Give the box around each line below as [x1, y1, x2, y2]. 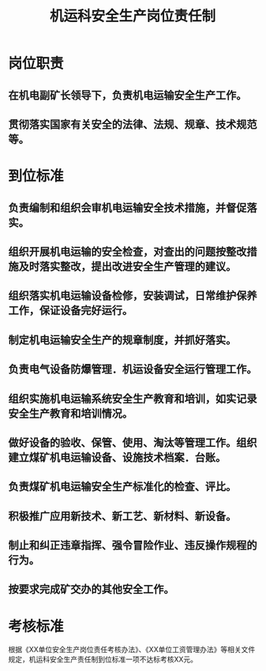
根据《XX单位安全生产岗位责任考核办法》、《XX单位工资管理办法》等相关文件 [8, 645, 256, 654]
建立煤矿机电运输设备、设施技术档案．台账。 [8, 451, 227, 464]
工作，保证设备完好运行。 [8, 304, 133, 317]
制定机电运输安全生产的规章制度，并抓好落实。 [8, 333, 237, 347]
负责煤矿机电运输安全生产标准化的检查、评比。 [8, 480, 237, 493]
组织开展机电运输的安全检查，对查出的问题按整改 [8, 245, 247, 258]
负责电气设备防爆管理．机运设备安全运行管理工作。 [8, 362, 257, 376]
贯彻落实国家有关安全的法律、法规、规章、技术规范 [8, 118, 257, 131]
